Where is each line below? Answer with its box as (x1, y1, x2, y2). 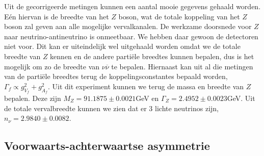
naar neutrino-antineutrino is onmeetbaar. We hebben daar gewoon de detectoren (4, 31, 258, 41)
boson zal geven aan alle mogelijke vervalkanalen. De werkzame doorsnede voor (4, 21, 252, 32)
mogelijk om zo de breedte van (4, 61, 100, 71)
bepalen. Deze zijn (4, 92, 61, 103)
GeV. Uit (227, 92, 255, 103)
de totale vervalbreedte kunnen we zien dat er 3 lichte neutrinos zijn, (4, 102, 219, 113)
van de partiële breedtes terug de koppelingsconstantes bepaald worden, (4, 71, 228, 82)
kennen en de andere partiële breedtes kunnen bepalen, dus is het (50, 50, 254, 61)
